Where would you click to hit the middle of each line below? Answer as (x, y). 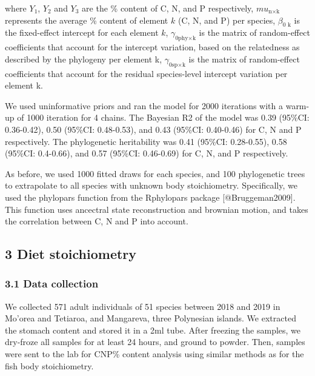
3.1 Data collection (52, 284)
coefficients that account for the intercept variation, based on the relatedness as (152, 47)
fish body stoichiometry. (49, 365)
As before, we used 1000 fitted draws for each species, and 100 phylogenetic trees (155, 173)
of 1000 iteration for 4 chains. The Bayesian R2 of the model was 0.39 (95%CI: (163, 117)
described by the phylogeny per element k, (84, 59)
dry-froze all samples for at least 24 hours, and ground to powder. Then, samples (155, 342)
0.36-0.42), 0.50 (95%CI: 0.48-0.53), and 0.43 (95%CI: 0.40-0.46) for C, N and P (153, 129)
